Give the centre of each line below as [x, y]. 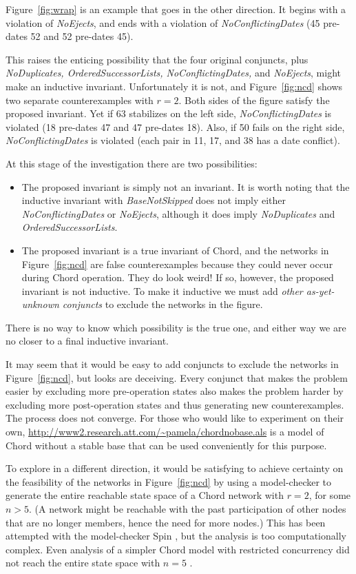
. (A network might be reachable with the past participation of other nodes [188, 509]
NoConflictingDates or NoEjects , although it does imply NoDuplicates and [178, 213]
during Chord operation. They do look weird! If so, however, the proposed [178, 277]
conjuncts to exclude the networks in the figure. [163, 304]
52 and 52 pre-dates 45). [82, 36]
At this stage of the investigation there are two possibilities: [132, 163]
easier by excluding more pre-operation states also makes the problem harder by [175, 391]
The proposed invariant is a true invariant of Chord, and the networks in [175, 250]
